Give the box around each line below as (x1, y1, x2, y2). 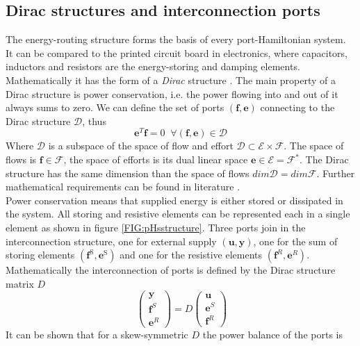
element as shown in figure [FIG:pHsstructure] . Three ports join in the (6, 220, 306, 234)
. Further (316, 165, 355, 180)
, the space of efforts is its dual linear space (63, 152, 248, 167)
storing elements (6, 247, 75, 262)
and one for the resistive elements (120, 247, 262, 262)
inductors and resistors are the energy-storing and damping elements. (6, 59, 300, 74)
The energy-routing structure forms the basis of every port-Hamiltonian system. (6, 32, 346, 47)
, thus (82, 113, 106, 128)
